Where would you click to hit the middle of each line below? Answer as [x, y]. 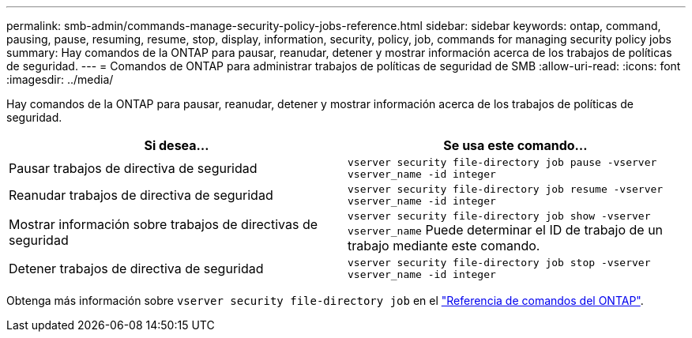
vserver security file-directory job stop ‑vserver [499, 263]
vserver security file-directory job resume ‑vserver [506, 189]
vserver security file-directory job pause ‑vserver [502, 162]
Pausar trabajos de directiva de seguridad [133, 168]
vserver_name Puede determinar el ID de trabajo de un [506, 230]
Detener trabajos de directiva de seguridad [136, 269]
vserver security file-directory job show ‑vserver [499, 216]
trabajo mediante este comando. [444, 246]
